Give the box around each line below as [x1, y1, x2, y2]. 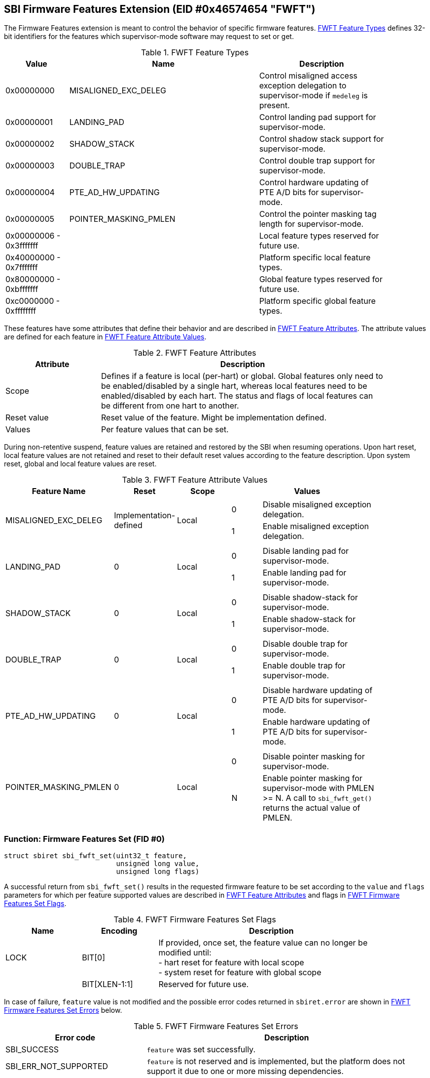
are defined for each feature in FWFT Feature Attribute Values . [4, 332, 207, 341]
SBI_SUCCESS [5, 1044, 59, 1055]
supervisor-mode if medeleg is [259, 90, 368, 101]
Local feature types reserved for [259, 231, 379, 241]
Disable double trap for [262, 639, 348, 649]
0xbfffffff [5, 284, 38, 294]
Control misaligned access [259, 71, 358, 81]
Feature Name [32, 486, 86, 497]
